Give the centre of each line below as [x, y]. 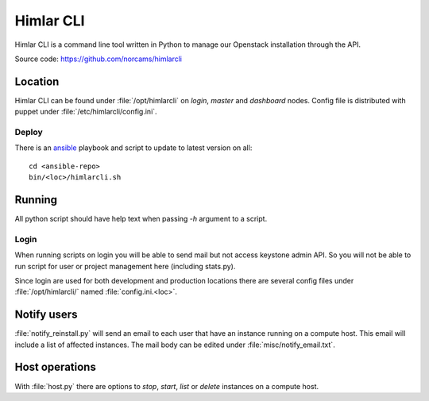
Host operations [56, 367]
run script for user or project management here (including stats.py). [125, 266]
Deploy [29, 132]
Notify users [46, 315]
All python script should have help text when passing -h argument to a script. [141, 219]
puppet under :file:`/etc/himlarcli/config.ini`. [86, 112]
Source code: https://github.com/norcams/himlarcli [99, 59]
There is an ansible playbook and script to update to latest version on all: [133, 148]
